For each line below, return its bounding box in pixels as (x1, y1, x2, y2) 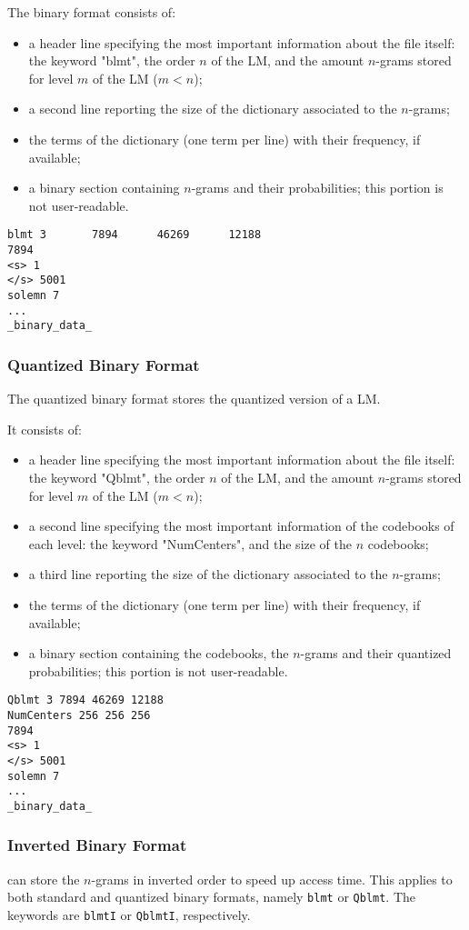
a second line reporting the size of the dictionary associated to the (28, 99, 397, 118)
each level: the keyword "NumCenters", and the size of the (28, 534, 353, 553)
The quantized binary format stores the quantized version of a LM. (7, 389, 381, 408)
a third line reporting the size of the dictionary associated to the (28, 565, 388, 584)
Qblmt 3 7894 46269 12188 (7, 694, 164, 707)
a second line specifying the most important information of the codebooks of (28, 516, 454, 535)
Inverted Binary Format (7, 834, 187, 856)
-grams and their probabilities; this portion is (191, 178, 444, 197)
